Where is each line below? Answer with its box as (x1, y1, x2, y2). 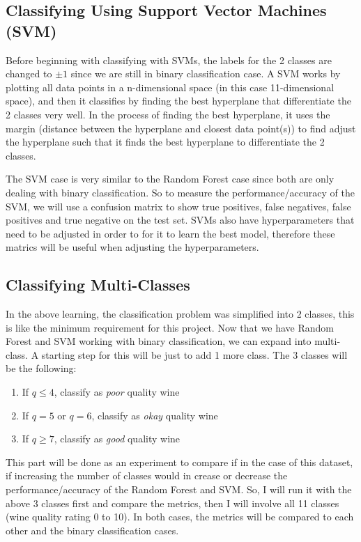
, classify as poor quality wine (54, 385, 180, 399)
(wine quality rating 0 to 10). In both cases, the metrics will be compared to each (6, 509, 354, 524)
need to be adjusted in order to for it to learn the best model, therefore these (6, 226, 335, 240)
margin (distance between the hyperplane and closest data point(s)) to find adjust (6, 121, 356, 135)
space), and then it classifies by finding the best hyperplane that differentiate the (6, 93, 351, 108)
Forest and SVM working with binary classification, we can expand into (6, 334, 312, 348)
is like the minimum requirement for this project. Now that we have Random (6, 320, 335, 334)
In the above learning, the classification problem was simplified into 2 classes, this (6, 307, 355, 321)
